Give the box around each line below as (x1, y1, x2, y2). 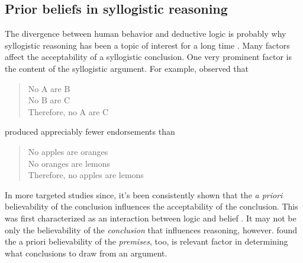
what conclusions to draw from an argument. (5, 246, 167, 259)
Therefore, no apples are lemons (28, 169, 144, 181)
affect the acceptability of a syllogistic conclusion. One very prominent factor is (5, 50, 292, 63)
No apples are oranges (28, 145, 108, 157)
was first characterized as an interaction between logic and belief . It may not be (5, 211, 296, 224)
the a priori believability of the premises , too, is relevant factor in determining (5, 235, 288, 248)
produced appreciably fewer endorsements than (5, 125, 175, 138)
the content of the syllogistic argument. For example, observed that (5, 62, 249, 74)
